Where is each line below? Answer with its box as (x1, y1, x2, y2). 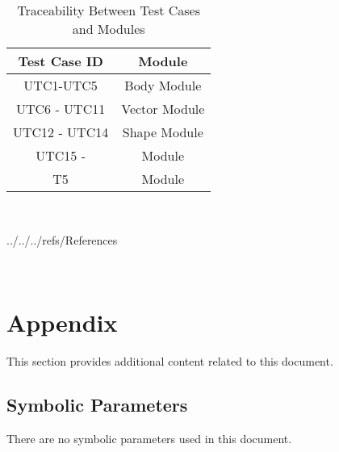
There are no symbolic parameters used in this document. (6, 429, 292, 446)
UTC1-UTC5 (23, 76, 98, 94)
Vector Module (121, 99, 205, 118)
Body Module (124, 76, 202, 94)
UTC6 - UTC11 (16, 99, 106, 118)
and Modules (72, 19, 145, 38)
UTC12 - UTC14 (13, 123, 109, 141)
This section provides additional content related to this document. (6, 352, 333, 369)
